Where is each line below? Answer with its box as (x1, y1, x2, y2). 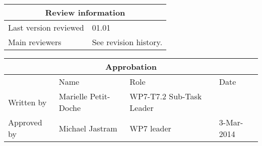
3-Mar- (219, 116, 243, 128)
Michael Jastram (58, 122, 117, 134)
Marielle (58, 90, 88, 102)
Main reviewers (8, 36, 61, 48)
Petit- (90, 90, 110, 102)
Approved (8, 116, 42, 128)
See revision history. (92, 36, 163, 48)
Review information (45, 7, 125, 18)
